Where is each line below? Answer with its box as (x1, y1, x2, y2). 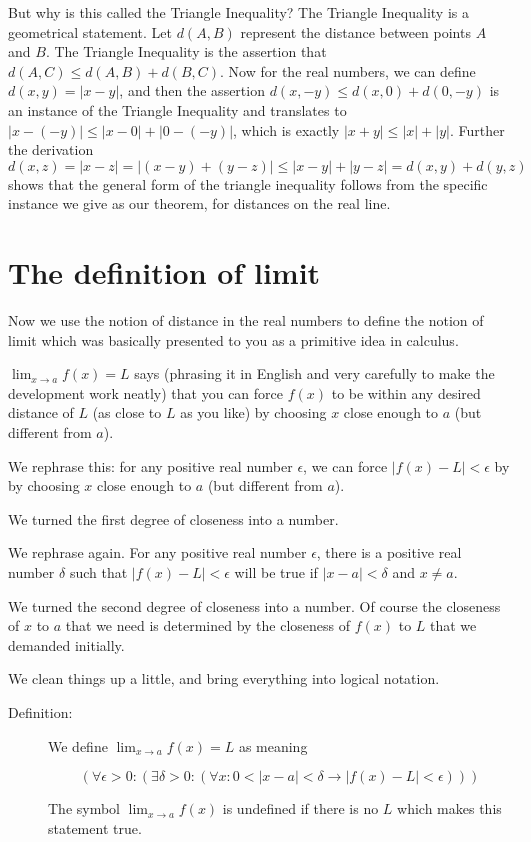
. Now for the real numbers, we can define (220, 60, 476, 81)
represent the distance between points (240, 21, 471, 42)
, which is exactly (233, 119, 340, 140)
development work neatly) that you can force (8, 382, 284, 403)
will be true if (234, 562, 318, 582)
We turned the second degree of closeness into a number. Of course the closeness (8, 595, 501, 616)
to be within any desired (331, 382, 481, 403)
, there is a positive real (316, 542, 462, 563)
